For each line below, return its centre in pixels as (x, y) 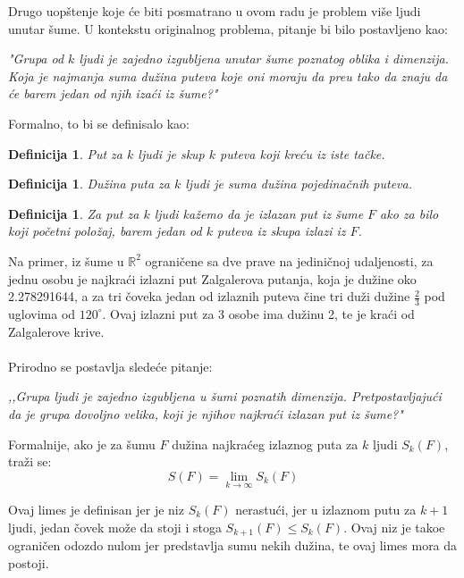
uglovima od (42, 313)
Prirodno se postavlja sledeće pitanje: (110, 366)
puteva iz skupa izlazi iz (282, 231)
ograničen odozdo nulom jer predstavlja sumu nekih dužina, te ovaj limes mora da (233, 544)
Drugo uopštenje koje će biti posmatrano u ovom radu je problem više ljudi (215, 11)
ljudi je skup (171, 153)
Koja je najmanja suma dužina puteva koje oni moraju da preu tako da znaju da (228, 75)
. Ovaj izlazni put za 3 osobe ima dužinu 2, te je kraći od (258, 313)
